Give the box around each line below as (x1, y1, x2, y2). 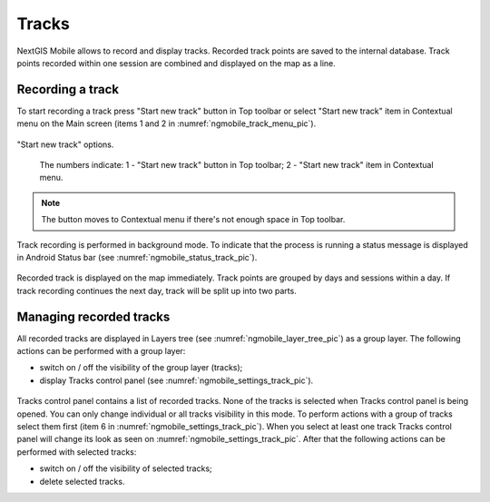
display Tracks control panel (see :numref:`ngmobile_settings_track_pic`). (39, 375, 314, 386)
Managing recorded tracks (16, 309, 171, 324)
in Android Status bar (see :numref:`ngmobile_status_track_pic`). (16, 251, 258, 262)
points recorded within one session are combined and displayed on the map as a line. (16, 57, 336, 68)
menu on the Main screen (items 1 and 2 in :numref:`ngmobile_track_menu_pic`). (16, 118, 317, 129)
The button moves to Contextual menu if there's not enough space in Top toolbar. (41, 214, 346, 225)
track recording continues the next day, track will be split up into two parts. (16, 285, 297, 296)
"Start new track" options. (16, 139, 114, 150)
